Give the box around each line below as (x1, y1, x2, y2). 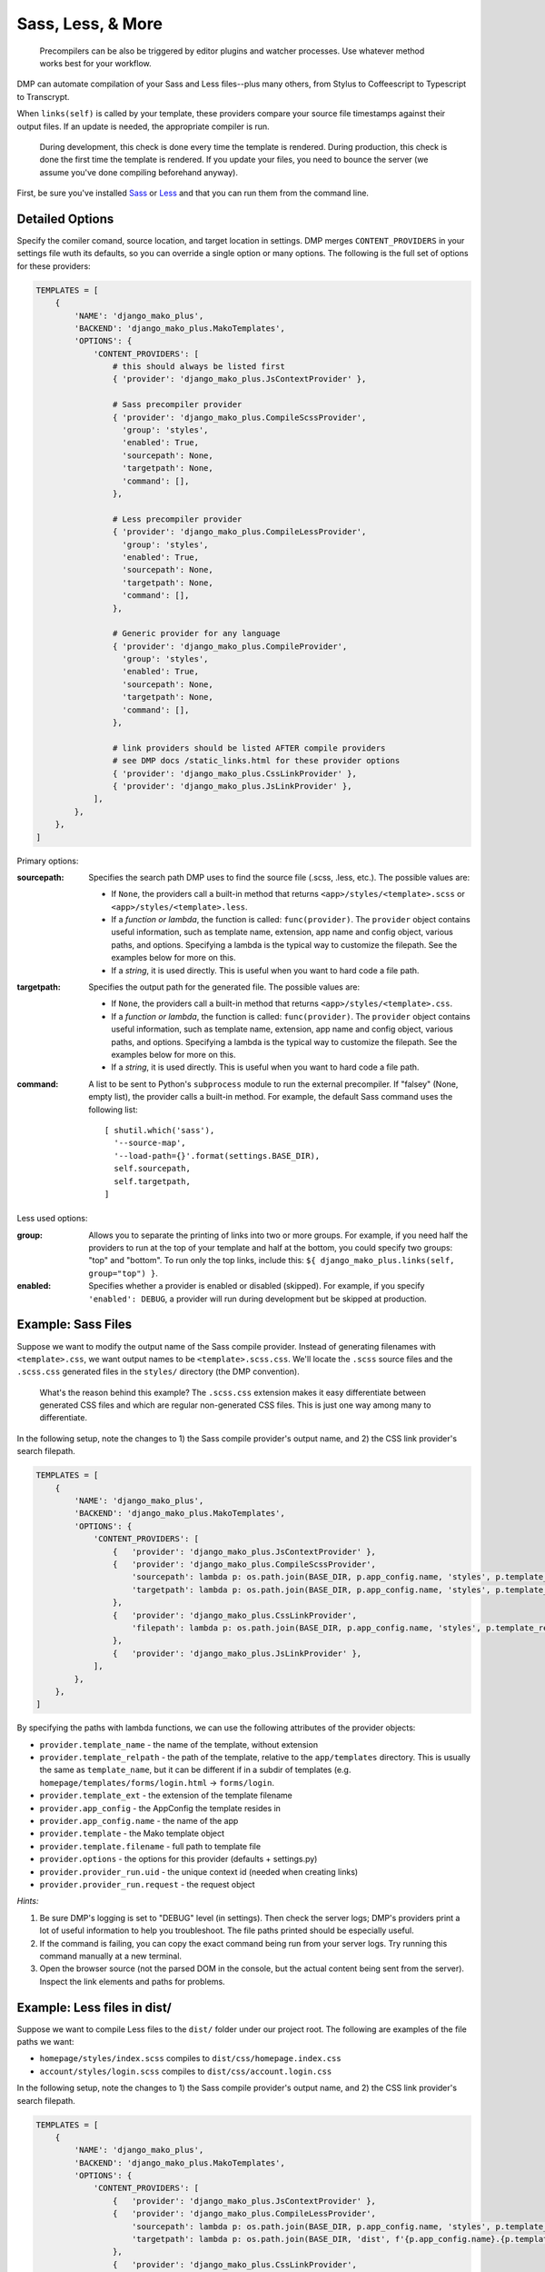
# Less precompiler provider (112, 513, 243, 524)
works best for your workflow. (39, 57, 152, 68)
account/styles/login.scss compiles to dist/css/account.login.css (39, 2066, 332, 2077)
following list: (88, 1104, 138, 1115)
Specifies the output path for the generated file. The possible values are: (88, 982, 361, 992)
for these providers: (16, 260, 91, 272)
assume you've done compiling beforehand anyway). (39, 166, 238, 177)
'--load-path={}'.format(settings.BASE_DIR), (114, 1151, 321, 1161)
